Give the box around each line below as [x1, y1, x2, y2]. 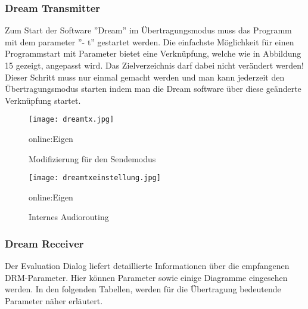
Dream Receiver [5, 236, 84, 251]
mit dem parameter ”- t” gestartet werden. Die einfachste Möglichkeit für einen [5, 35, 294, 48]
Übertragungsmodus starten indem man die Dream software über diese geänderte [5, 82, 301, 95]
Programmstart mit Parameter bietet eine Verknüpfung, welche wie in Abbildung [5, 47, 301, 60]
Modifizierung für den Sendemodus [29, 152, 156, 165]
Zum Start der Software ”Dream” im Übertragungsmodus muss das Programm [5, 24, 292, 36]
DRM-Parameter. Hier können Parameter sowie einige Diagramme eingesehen [5, 271, 288, 283]
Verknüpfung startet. [5, 94, 81, 106]
